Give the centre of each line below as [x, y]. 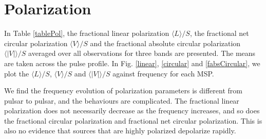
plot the [17, 73]
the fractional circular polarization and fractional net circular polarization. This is [133, 120]
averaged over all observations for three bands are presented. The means [142, 53]
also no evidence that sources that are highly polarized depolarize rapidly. [120, 131]
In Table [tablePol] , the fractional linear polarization [87, 33]
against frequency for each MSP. [163, 73]
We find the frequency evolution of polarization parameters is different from [123, 91]
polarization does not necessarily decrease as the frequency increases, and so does [132, 111]
